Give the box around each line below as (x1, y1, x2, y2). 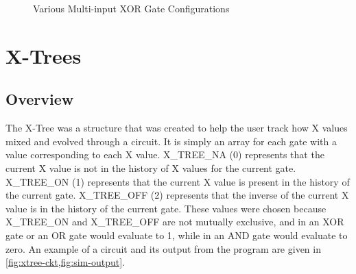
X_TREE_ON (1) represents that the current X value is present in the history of (5, 174, 350, 188)
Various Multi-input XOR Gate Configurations (33, 1, 230, 15)
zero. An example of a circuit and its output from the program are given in (5, 241, 321, 256)
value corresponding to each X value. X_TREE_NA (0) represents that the (5, 147, 324, 162)
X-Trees (5, 41, 82, 69)
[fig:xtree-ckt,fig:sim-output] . (5, 255, 125, 269)
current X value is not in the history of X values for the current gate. (5, 160, 296, 175)
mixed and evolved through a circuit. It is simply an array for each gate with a (5, 134, 337, 148)
